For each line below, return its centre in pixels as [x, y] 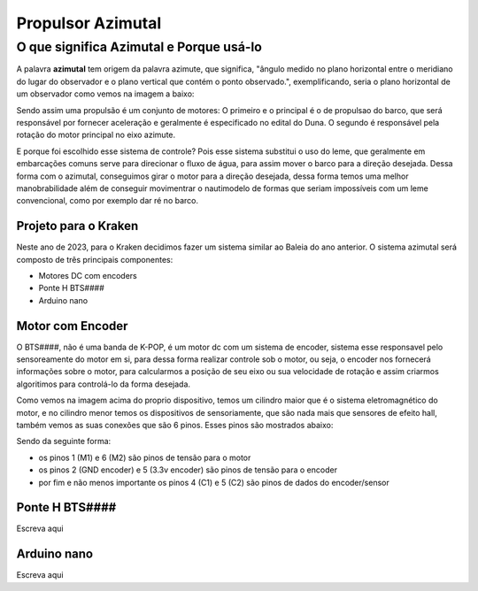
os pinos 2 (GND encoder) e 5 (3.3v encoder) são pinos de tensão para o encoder [188, 470]
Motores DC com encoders [88, 275]
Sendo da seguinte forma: [64, 441]
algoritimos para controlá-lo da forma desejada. [103, 384]
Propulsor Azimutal [89, 23]
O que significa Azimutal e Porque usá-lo [139, 47]
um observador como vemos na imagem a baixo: [105, 94]
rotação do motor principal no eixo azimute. [96, 135]
